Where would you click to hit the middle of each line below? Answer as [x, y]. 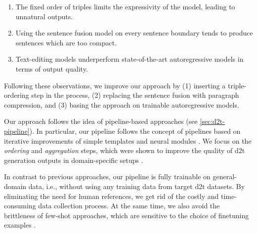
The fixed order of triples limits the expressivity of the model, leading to [125, 6]
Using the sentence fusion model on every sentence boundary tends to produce [134, 33]
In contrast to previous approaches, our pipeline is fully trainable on [107, 176]
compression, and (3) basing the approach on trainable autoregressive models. [122, 104]
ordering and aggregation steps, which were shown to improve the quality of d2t [125, 150]
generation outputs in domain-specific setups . [74, 160]
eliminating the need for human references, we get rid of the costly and [111, 196]
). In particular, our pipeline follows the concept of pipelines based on [135, 131]
